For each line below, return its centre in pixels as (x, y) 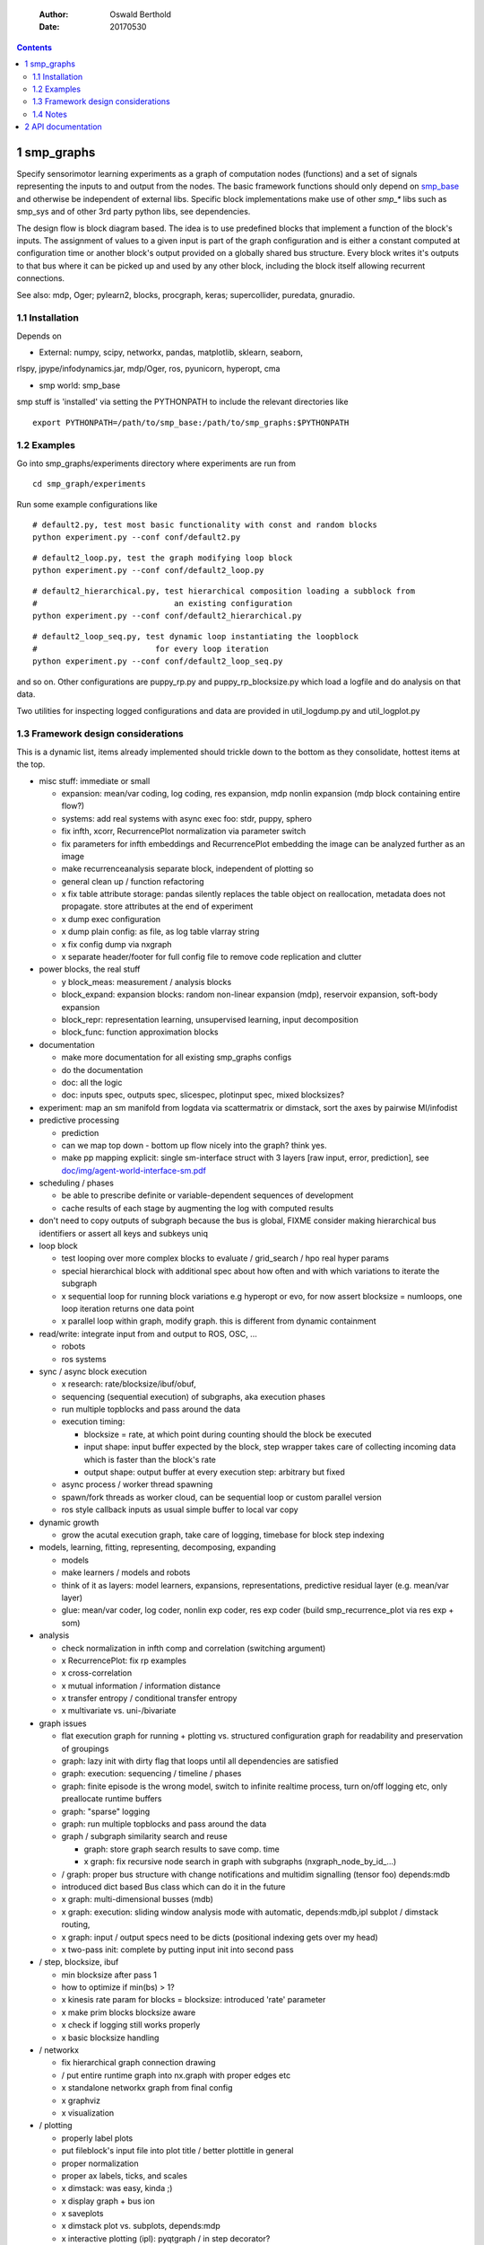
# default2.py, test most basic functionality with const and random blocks (205, 524)
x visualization (88, 2113)
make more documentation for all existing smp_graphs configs (177, 1057)
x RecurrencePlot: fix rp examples (124, 1660)
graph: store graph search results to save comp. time (181, 1849)
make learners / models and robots (126, 1572)
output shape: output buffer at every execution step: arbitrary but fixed (214, 1472)
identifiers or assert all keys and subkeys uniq (123, 1233)
